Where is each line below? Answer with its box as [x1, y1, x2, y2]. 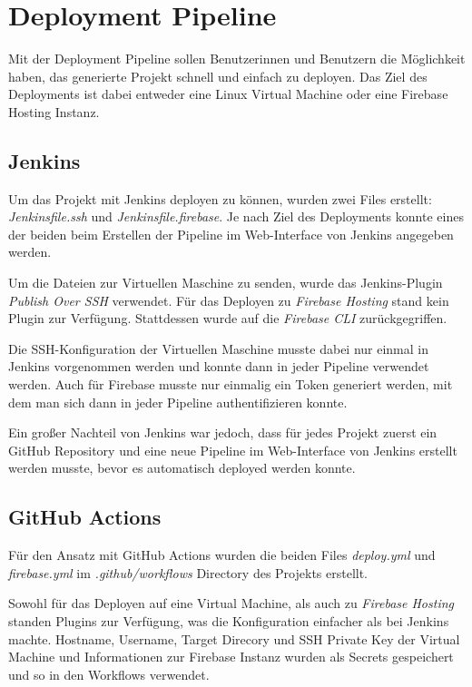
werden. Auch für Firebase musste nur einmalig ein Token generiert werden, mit [8, 375, 453, 394]
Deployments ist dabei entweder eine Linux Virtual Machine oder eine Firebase [8, 84, 448, 103]
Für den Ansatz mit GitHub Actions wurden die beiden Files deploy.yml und [8, 545, 436, 564]
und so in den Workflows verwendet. [8, 664, 210, 683]
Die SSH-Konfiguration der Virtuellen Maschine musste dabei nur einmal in [8, 339, 429, 358]
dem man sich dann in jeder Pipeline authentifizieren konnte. [8, 392, 348, 411]
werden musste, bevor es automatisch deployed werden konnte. [8, 458, 356, 477]
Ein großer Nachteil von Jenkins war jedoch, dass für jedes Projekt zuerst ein [8, 423, 438, 442]
